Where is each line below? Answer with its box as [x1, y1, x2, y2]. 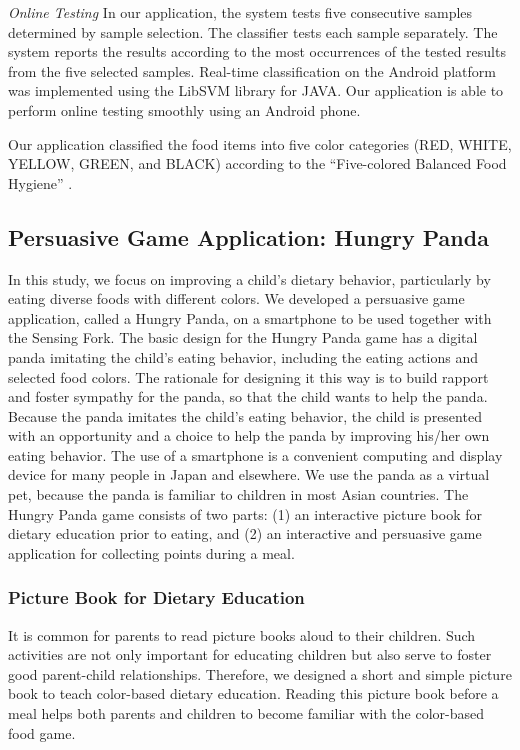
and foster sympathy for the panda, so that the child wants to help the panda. [8, 386, 488, 407]
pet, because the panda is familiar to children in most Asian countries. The [8, 484, 469, 505]
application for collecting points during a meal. [8, 542, 295, 563]
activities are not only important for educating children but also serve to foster [8, 644, 492, 665]
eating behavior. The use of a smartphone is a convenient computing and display [8, 444, 503, 465]
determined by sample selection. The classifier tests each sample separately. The [8, 21, 498, 42]
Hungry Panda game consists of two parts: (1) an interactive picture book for [8, 503, 482, 524]
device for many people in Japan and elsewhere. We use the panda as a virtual [8, 464, 490, 485]
